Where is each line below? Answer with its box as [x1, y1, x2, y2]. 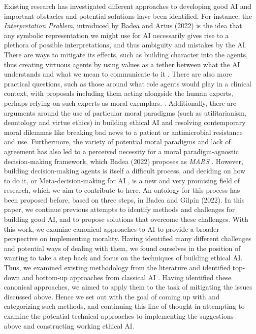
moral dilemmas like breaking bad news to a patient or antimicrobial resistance [4, 126, 243, 137]
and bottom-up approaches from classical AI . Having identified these [22, 272, 231, 282]
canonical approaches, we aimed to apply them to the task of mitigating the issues [4, 282, 252, 292]
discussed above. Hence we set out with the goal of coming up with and [4, 291, 220, 301]
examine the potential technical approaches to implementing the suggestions [4, 311, 234, 321]
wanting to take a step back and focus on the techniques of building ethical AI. [4, 252, 243, 263]
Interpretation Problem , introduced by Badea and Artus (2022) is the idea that [4, 20, 242, 31]
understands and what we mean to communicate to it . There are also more [4, 69, 232, 79]
